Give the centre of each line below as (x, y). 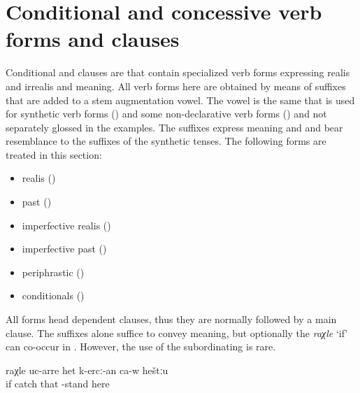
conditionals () (53, 295)
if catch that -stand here (58, 384)
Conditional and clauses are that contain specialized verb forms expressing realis (178, 72)
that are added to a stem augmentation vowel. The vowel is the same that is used (180, 100)
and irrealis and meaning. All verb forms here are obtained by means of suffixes (176, 86)
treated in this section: (54, 154)
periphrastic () (53, 272)
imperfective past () (64, 249)
